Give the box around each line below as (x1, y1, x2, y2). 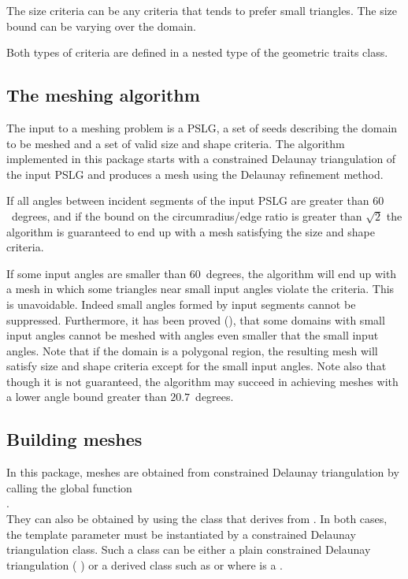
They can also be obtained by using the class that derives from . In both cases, (6, 510, 388, 527)
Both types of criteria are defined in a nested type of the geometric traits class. (6, 44, 388, 61)
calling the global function (6, 479, 132, 495)
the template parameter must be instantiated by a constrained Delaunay (6, 525, 356, 542)
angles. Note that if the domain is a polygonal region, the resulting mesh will (6, 342, 378, 358)
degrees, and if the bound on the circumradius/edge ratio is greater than (11, 207, 362, 224)
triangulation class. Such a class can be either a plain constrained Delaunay (6, 541, 371, 558)
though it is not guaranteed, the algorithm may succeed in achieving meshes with (6, 373, 399, 389)
